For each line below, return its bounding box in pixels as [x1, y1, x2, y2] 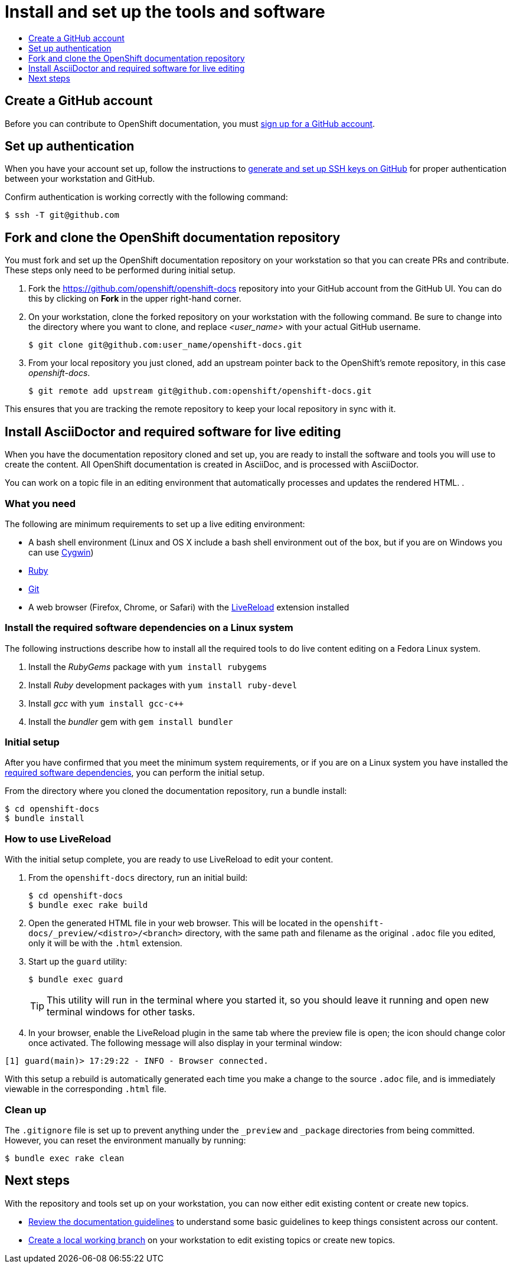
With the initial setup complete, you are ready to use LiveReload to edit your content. [5, 854, 334, 865]
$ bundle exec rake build [28, 900, 148, 910]
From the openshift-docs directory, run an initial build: [28, 872, 248, 883]
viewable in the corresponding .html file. [5, 1084, 166, 1094]
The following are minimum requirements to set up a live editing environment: [5, 518, 305, 529]
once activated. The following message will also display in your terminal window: [28, 1038, 342, 1048]
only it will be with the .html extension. [28, 938, 182, 949]
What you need [5, 497, 76, 509]
